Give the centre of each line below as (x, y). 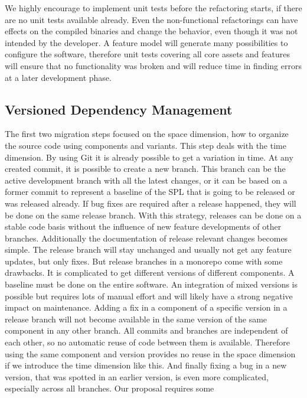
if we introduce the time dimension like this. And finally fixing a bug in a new (146, 365)
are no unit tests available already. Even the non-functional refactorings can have (151, 19)
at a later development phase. (58, 77)
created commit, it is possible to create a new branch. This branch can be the (145, 169)
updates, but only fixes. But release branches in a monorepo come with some (144, 261)
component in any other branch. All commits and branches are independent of (146, 330)
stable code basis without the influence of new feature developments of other (143, 226)
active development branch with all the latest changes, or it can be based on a (146, 180)
